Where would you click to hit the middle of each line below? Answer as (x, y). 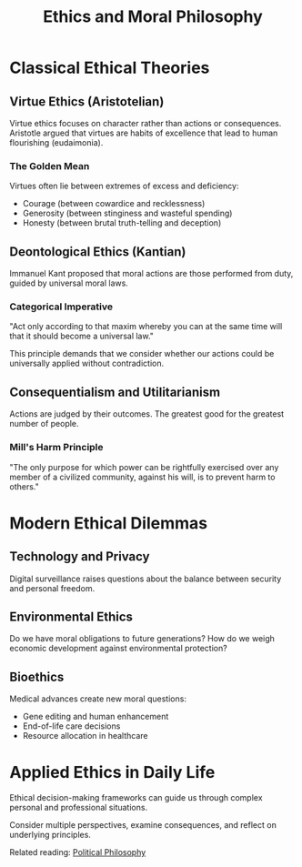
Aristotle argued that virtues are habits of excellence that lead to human (144, 133)
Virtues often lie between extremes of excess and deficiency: (124, 186)
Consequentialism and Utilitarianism (115, 392)
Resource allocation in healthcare (85, 736)
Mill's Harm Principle (56, 448)
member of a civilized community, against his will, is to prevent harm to (142, 477)
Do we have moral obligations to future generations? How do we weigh (142, 639)
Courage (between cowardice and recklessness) (114, 204)
